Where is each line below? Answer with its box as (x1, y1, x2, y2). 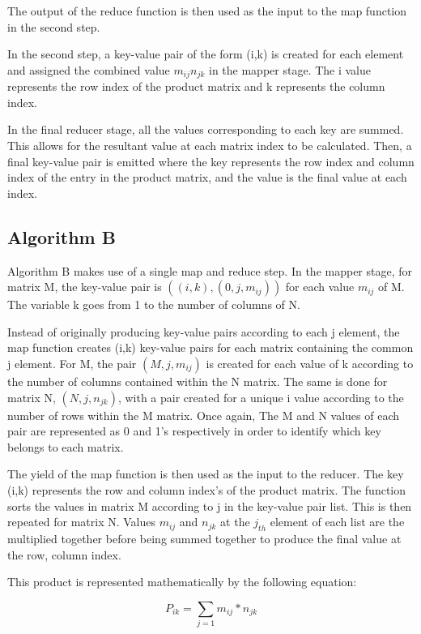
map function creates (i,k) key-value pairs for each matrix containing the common (7, 339, 414, 356)
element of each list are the (270, 513, 405, 530)
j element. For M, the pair (7, 354, 137, 371)
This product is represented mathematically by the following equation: (7, 573, 357, 590)
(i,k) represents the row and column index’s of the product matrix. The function (7, 481, 406, 498)
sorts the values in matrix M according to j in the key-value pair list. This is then (7, 497, 412, 514)
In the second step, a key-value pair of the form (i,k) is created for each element (7, 45, 404, 62)
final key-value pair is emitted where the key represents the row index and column (7, 152, 415, 169)
